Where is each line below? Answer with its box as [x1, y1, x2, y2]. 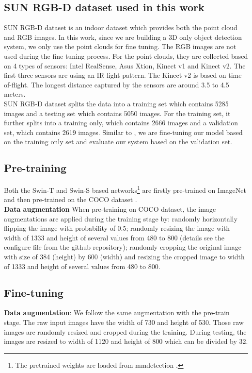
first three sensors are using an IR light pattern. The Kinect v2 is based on [4, 70, 226, 80]
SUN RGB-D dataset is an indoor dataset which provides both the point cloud [4, 22, 237, 33]
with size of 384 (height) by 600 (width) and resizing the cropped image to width [4, 251, 245, 261]
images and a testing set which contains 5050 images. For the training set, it [4, 108, 231, 118]
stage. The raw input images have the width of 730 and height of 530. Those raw [4, 317, 244, 327]
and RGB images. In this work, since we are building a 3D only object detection [4, 32, 242, 42]
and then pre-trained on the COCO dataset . [4, 194, 137, 204]
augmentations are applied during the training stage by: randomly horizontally [4, 213, 237, 223]
